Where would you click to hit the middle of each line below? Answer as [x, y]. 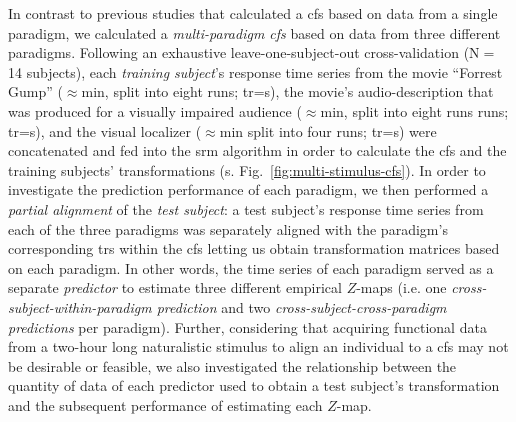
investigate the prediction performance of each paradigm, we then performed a [248, 189]
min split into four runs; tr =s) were [328, 130]
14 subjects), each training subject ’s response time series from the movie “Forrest [255, 71]
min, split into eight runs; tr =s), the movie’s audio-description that [287, 91]
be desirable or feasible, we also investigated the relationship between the [232, 365]
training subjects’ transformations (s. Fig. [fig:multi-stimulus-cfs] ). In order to [247, 169]
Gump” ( [35, 91]
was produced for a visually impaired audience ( [155, 110]
